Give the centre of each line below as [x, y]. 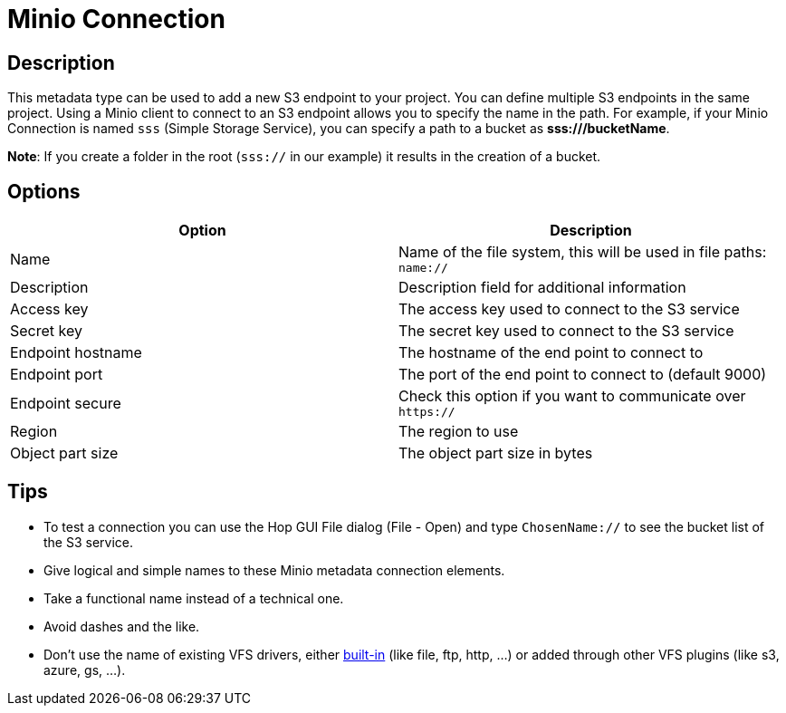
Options [44, 191]
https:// [427, 412]
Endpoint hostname [76, 353]
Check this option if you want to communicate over [572, 396]
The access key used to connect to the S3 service [569, 309]
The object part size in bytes [496, 453]
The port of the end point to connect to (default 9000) [583, 375]
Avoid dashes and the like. [122, 626]
